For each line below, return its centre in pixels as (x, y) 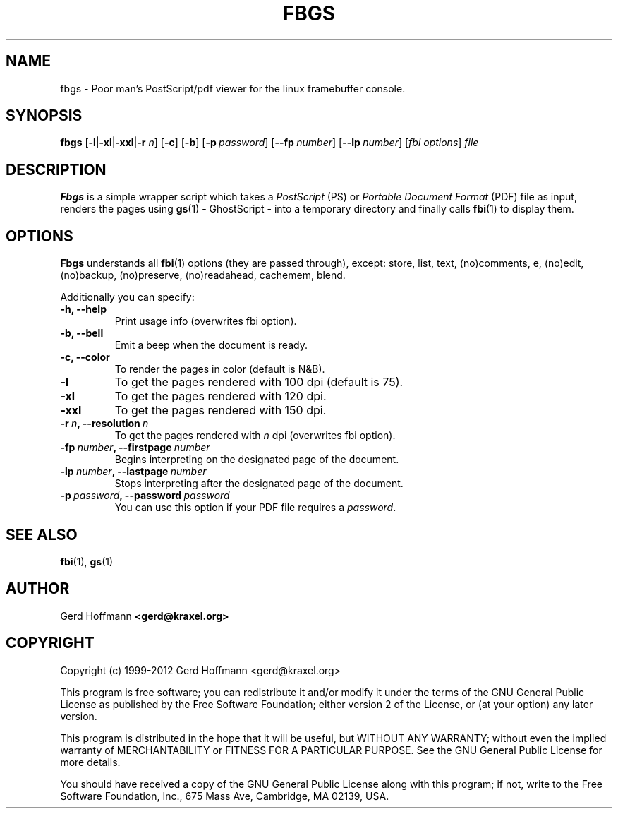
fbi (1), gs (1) (87, 561)
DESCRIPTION (56, 169)
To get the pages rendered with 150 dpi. (220, 411)
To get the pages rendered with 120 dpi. (220, 396)
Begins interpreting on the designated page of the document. (257, 460)
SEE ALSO (42, 534)
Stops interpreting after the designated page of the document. (259, 484)
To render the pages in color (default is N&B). (220, 369)
